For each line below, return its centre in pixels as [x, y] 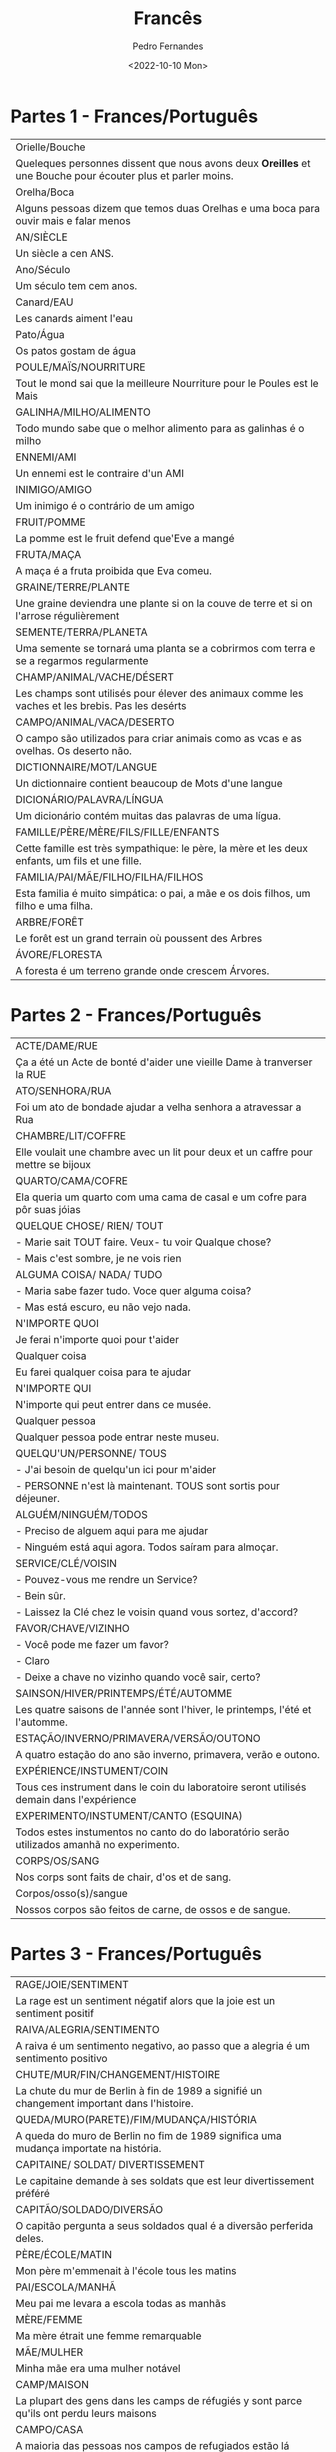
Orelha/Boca [45, 192]
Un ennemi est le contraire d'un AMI [100, 473]
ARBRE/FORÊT [50, 922]
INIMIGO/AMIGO [54, 489]
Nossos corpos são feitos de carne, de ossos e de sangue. [153, 1909]
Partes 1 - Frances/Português [134, 116]
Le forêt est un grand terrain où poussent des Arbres [139, 938]
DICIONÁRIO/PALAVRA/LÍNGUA [89, 799]
